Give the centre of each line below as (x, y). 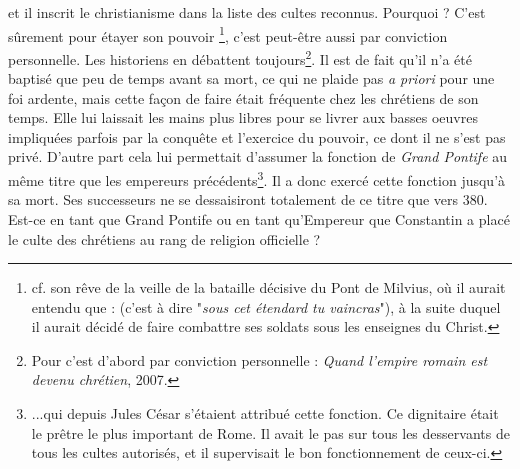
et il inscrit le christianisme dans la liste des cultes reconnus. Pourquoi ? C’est (247, 12)
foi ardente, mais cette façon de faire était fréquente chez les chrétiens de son (243, 97)
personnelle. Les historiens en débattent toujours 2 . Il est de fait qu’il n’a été (240, 57)
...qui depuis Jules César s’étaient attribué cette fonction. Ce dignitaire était (265, 413)
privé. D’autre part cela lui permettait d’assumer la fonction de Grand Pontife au (258, 156)
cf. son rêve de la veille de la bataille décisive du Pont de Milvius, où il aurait (268, 287)
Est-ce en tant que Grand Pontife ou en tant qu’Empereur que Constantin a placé (259, 218)
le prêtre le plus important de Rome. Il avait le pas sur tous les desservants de (270, 432)
